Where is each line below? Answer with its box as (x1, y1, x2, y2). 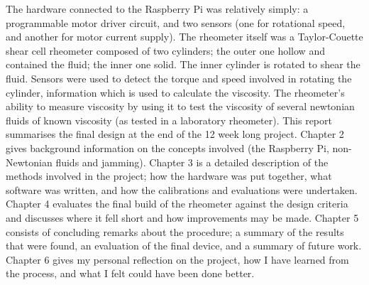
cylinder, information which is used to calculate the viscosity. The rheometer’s (6, 85, 345, 100)
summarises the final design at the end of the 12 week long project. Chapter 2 (6, 127, 344, 141)
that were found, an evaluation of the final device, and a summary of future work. (6, 238, 362, 253)
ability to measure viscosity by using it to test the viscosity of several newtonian (6, 99, 355, 114)
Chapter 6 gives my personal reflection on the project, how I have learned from (6, 252, 349, 267)
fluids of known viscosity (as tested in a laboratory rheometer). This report (6, 112, 332, 127)
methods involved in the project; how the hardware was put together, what (6, 168, 332, 183)
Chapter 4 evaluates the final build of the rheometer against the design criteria (6, 196, 348, 211)
